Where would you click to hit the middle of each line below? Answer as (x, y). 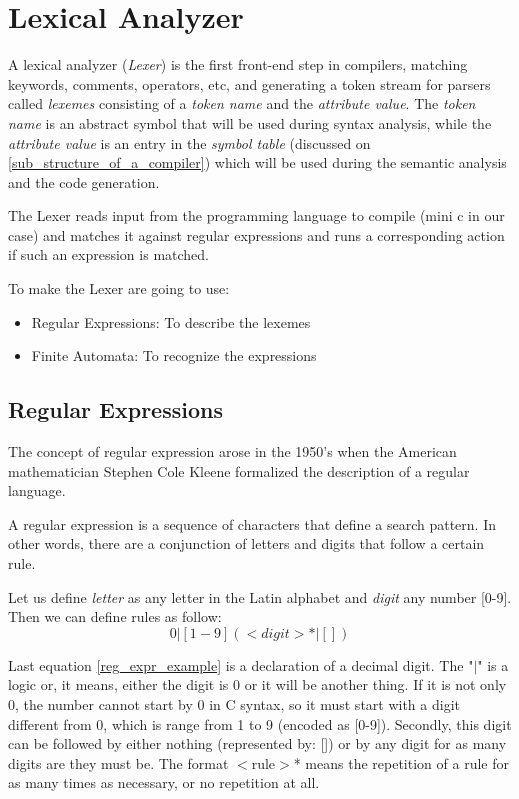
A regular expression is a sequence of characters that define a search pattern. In (252, 523)
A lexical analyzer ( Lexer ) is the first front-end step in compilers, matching (238, 64)
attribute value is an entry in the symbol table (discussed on (189, 142)
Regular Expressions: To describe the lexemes (171, 321)
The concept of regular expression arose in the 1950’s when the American (232, 451)
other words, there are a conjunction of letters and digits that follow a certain (246, 543)
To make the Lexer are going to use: (119, 288)
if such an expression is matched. (108, 254)
